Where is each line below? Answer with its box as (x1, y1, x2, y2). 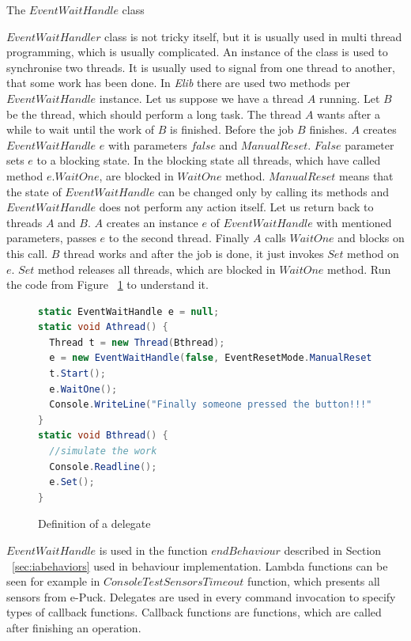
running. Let (319, 89, 380, 106)
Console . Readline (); (49, 461, 157, 472)
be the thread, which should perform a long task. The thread (6, 105, 302, 122)
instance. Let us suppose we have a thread (99, 89, 304, 106)
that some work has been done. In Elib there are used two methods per (6, 74, 350, 91)
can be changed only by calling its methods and (158, 183, 389, 199)
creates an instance (106, 214, 198, 230)
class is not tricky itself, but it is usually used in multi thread (104, 28, 402, 44)
